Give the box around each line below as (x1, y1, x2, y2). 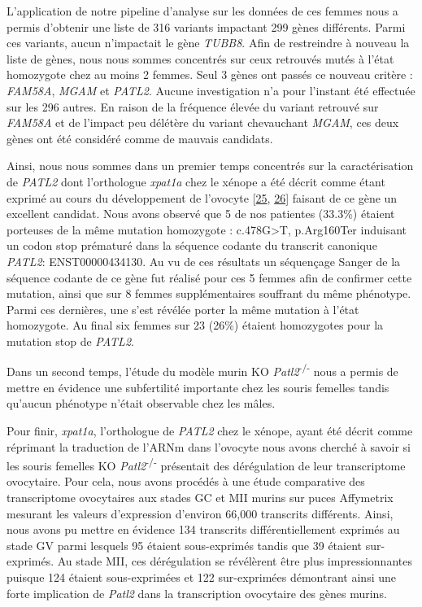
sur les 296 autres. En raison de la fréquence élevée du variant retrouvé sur (7, 98, 379, 115)
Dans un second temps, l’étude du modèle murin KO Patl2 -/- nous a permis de (7, 360, 398, 380)
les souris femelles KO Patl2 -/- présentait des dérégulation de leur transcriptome (7, 455, 406, 474)
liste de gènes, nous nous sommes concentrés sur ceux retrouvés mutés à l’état (7, 50, 394, 67)
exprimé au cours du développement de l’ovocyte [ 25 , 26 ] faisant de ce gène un (7, 189, 398, 206)
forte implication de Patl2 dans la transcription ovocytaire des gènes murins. (7, 584, 387, 601)
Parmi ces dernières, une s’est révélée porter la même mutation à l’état (7, 300, 359, 317)
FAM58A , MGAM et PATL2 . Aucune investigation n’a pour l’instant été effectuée (7, 81, 415, 98)
